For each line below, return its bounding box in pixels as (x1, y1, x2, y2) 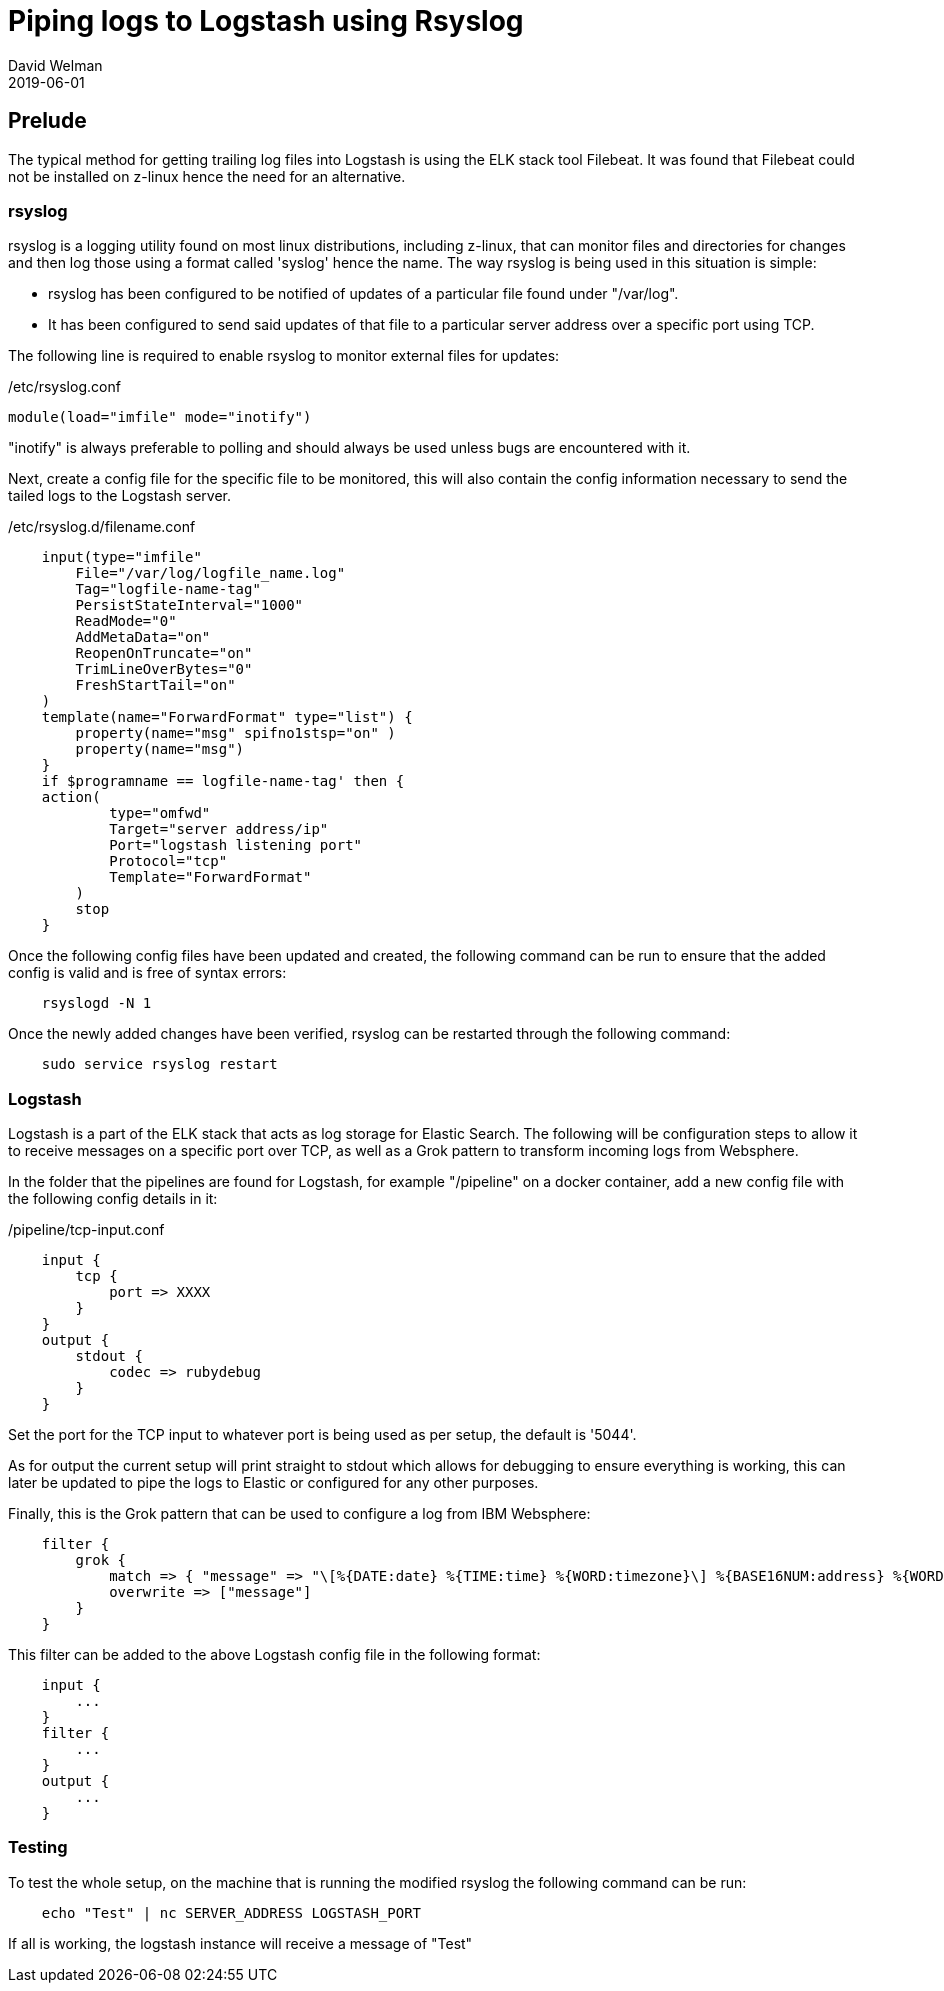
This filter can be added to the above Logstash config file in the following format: (8, 1646, 541, 1664)
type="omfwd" (109, 805, 211, 822)
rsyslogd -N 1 (41, 995, 152, 1012)
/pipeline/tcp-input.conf (8, 1221, 165, 1239)
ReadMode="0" (75, 613, 177, 630)
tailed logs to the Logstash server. (8, 487, 232, 505)
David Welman (8, 56, 103, 74)
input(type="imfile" (41, 549, 202, 566)
